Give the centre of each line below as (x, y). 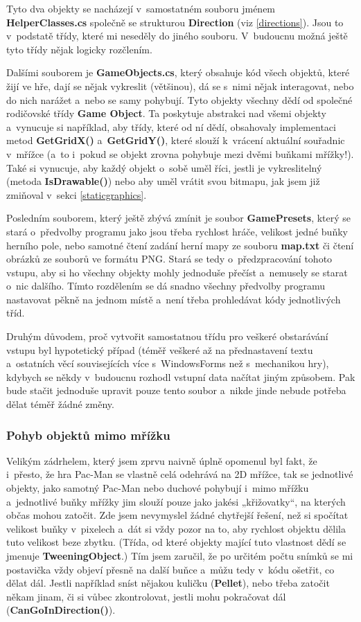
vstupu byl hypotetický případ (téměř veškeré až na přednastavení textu (160, 349)
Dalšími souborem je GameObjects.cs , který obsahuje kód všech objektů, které (178, 72)
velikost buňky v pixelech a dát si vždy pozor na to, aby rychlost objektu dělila (176, 528)
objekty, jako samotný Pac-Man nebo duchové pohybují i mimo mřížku (158, 488)
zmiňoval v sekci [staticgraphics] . (77, 194)
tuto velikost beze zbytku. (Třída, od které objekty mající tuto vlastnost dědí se (176, 542)
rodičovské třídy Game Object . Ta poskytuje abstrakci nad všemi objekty (166, 113)
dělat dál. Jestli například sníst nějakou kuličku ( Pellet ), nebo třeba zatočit (168, 583)
